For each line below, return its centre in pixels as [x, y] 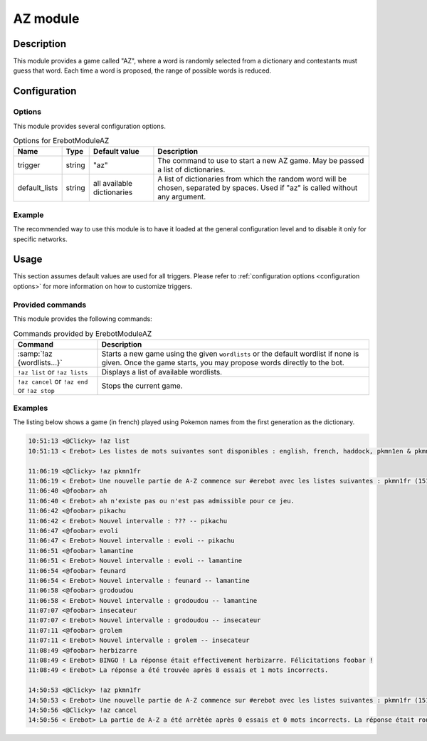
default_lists [38, 188]
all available [113, 184]
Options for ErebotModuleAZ [61, 141]
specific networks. [40, 239]
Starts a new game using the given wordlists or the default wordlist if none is [230, 354]
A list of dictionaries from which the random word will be [252, 179]
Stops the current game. [142, 386]
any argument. [182, 197]
